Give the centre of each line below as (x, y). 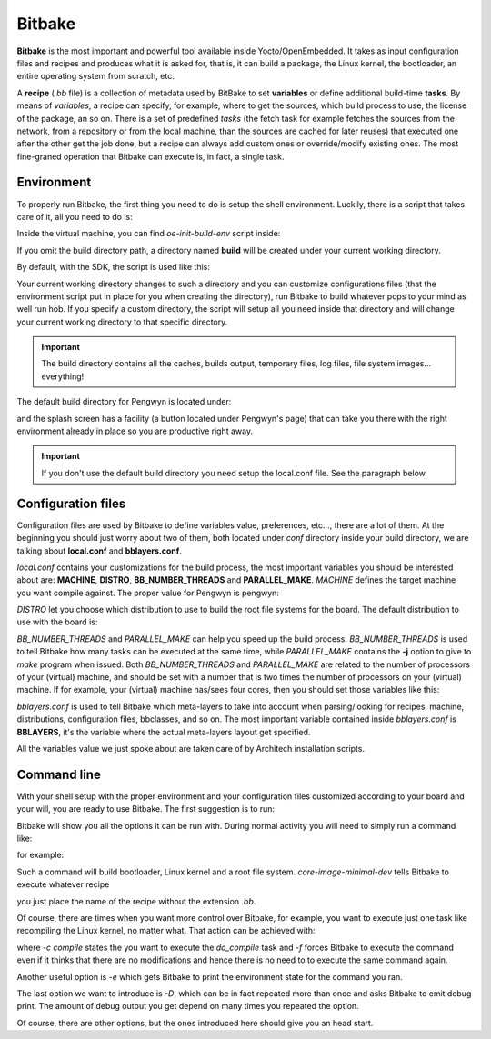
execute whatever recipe (63, 884)
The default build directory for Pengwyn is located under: (124, 402)
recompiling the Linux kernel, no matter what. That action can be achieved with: (166, 931)
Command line (59, 774)
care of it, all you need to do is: (75, 216)
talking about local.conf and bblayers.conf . (99, 551)
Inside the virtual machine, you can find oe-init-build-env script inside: (149, 234)
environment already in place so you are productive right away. (135, 431)
